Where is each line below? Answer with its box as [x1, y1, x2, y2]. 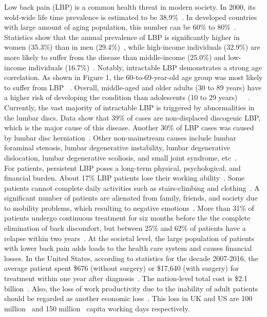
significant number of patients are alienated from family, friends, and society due [4, 192, 258, 203]
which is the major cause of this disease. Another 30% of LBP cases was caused [4, 122, 254, 133]
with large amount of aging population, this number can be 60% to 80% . [4, 22, 236, 32]
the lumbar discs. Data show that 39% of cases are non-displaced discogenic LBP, [4, 112, 261, 123]
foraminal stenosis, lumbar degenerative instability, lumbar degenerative [4, 142, 230, 153]
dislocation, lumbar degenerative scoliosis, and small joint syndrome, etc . [4, 152, 237, 163]
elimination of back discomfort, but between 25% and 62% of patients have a [4, 223, 246, 233]
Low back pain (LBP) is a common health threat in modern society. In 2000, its [4, 2, 256, 12]
